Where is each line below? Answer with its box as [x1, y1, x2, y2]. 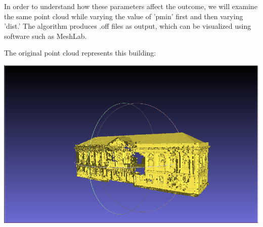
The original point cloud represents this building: [4, 47, 156, 58]
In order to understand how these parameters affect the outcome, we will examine [4, 1, 257, 11]
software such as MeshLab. [4, 30, 87, 41]
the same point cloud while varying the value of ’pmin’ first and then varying [4, 11, 243, 21]
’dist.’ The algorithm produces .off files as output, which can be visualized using [4, 21, 251, 31]
